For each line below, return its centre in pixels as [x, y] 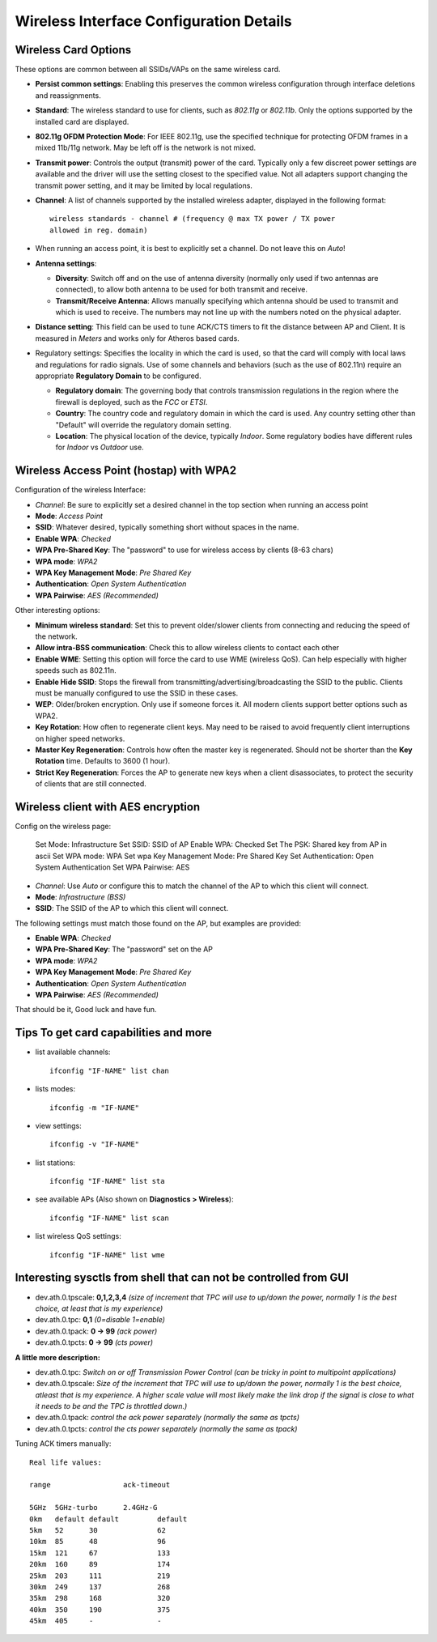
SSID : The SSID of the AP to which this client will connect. [132, 908]
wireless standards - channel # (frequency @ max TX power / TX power [193, 219]
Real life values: [66, 1462]
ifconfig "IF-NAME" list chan [110, 1070]
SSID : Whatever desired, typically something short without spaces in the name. [167, 527]
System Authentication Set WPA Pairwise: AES [112, 867]
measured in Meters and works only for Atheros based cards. [138, 338]
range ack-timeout [100, 1485]
